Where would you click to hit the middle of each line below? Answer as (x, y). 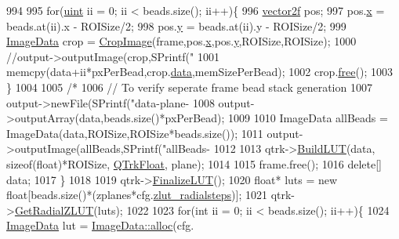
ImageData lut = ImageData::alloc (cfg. (100, 225)
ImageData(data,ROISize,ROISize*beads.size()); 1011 (135, 133)
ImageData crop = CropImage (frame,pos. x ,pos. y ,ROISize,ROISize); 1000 (181, 41)
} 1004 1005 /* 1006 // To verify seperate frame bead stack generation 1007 (189, 87)
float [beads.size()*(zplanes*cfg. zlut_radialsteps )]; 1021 (137, 195)
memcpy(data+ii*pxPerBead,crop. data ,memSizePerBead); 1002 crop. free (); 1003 (199, 72)
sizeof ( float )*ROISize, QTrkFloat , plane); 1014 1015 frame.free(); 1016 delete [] (194, 163)
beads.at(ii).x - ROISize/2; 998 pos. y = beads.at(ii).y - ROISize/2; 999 (176, 25)
